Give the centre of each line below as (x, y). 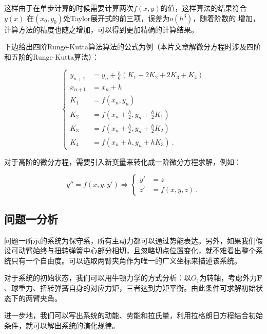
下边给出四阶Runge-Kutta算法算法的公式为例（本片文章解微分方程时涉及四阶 (132, 47)
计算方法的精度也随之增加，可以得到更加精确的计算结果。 (101, 29)
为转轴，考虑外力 (228, 278)
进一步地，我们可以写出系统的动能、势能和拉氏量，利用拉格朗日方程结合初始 (133, 315)
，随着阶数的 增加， (226, 18)
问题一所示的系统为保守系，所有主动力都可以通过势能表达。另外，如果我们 (130, 240)
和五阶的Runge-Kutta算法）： (52, 56)
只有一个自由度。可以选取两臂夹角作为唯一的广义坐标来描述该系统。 (126, 260)
